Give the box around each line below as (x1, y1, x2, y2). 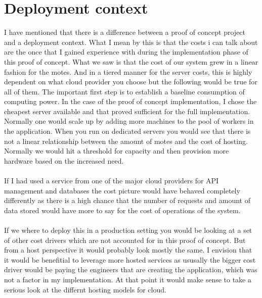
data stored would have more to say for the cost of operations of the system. (4, 205, 241, 215)
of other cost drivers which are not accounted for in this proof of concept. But (4, 234, 246, 245)
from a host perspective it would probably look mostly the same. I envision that (4, 244, 252, 255)
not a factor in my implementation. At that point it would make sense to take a (4, 274, 251, 284)
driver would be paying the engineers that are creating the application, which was (4, 264, 257, 275)
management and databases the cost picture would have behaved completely (4, 185, 240, 195)
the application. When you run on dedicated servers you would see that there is (4, 126, 251, 136)
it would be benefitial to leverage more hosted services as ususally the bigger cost (4, 254, 256, 265)
